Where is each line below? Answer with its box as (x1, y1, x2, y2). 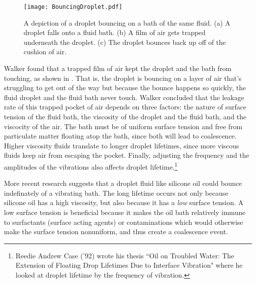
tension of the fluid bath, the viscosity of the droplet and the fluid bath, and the (4, 111, 247, 121)
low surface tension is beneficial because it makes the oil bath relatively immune (4, 207, 246, 217)
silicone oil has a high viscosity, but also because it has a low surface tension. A (4, 197, 244, 208)
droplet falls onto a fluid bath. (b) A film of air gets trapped (24, 27, 206, 37)
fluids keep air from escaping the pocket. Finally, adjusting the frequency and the (4, 150, 249, 160)
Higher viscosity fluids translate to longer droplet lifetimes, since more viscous (4, 140, 239, 150)
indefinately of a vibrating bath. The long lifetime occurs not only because (4, 187, 228, 198)
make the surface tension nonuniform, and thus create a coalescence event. (4, 226, 228, 237)
